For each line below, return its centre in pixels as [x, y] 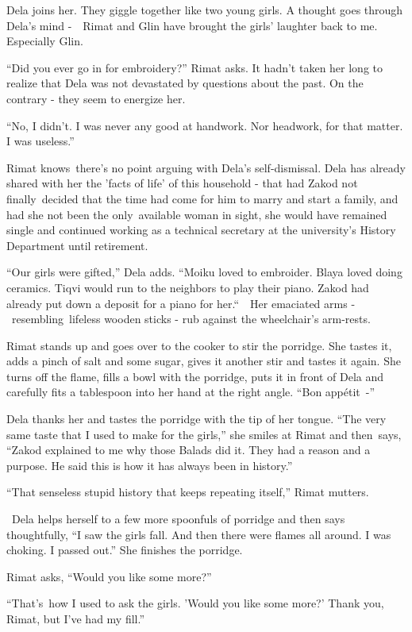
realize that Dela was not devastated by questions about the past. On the [185, 83]
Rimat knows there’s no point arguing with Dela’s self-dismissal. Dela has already [206, 167]
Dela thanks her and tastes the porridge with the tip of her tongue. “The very [196, 419]
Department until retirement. [77, 245]
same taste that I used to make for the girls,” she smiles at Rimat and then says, [204, 434]
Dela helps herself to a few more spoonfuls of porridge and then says [178, 519]
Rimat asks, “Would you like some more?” [109, 576]
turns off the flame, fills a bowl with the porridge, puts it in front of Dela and [195, 376]
